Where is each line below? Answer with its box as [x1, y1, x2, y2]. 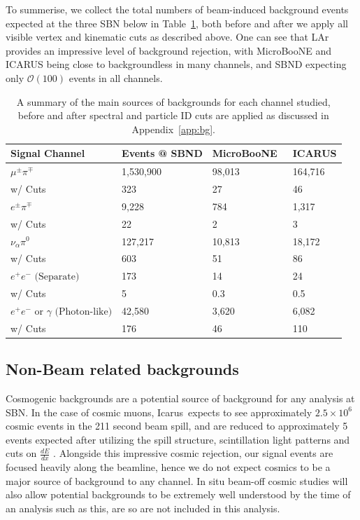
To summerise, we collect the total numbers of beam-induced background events [6, 2, 349, 16]
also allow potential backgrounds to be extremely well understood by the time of [6, 487, 351, 502]
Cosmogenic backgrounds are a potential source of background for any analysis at [6, 391, 355, 406]
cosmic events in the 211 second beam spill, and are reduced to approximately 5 [6, 418, 348, 433]
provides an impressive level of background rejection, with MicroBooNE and [6, 43, 331, 57]
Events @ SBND [122, 146, 203, 160]
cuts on [6, 446, 37, 460]
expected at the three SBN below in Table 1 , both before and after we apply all [6, 15, 348, 30]
